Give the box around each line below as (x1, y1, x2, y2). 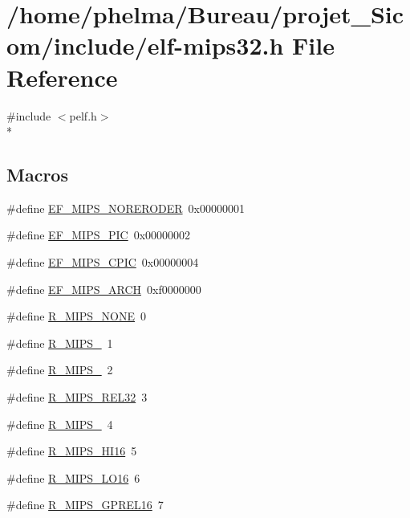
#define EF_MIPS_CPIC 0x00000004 (6, 254, 199, 271)
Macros (6, 162, 68, 187)
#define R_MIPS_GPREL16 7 (6, 496, 164, 513)
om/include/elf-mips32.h (6, 29, 284, 62)
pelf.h (69, 107, 97, 124)
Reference (6, 60, 118, 93)
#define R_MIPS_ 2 (6, 361, 113, 378)
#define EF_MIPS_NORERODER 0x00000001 (6, 199, 245, 216)
